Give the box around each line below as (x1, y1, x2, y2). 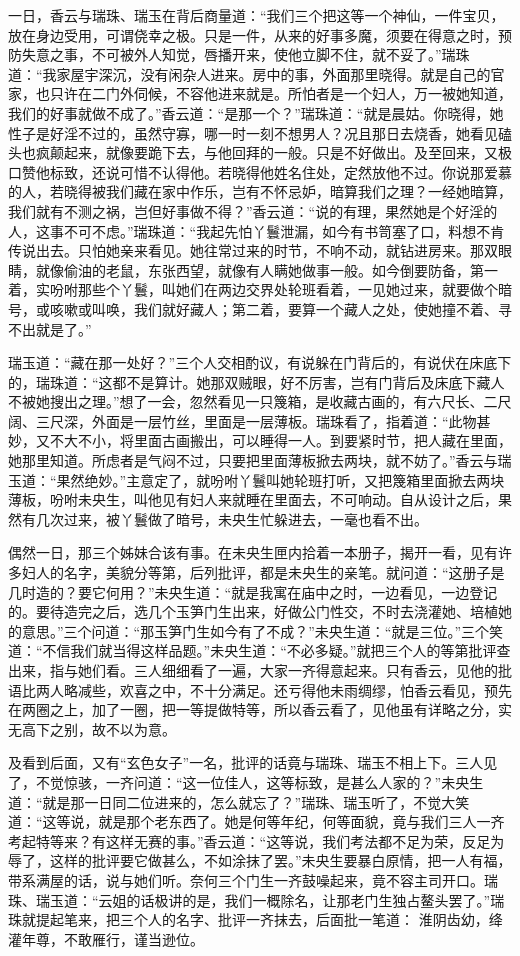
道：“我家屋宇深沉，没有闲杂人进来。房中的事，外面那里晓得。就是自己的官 (8, 63, 505, 84)
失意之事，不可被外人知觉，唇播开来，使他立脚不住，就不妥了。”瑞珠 (21, 44, 470, 65)
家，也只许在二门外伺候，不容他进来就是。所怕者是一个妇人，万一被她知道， (8, 83, 512, 104)
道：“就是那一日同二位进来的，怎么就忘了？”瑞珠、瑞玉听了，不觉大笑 (8, 791, 470, 812)
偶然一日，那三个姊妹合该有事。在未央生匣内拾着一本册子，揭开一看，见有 (8, 542, 498, 563)
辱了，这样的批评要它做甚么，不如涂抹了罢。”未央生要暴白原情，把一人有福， (8, 850, 512, 871)
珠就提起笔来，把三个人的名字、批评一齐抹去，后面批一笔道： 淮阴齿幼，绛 (8, 909, 503, 930)
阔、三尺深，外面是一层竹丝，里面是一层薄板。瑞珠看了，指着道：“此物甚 (8, 410, 491, 431)
